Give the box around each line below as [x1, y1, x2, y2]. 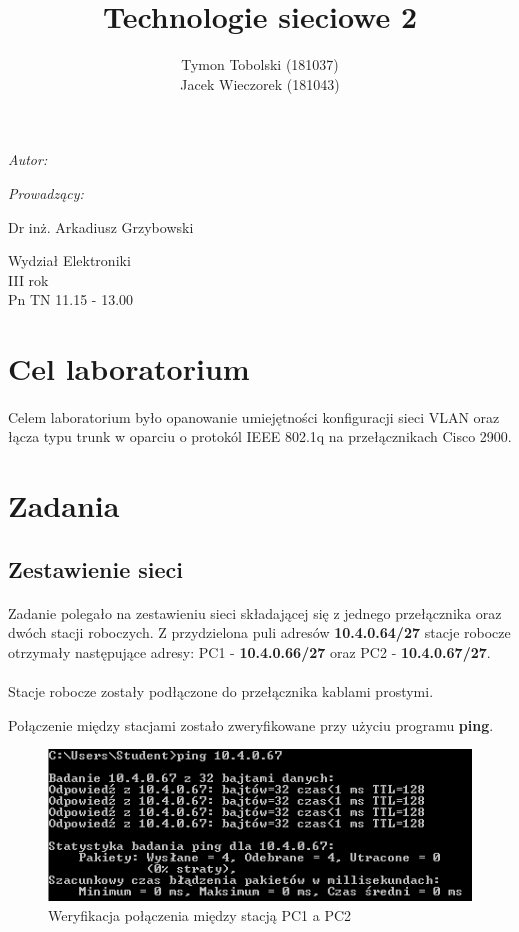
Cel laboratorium [8, 348, 250, 389]
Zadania [8, 485, 120, 526]
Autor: [8, 149, 48, 170]
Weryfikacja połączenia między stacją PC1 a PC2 [48, 904, 352, 925]
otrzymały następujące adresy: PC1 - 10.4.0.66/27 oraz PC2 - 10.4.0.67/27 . [8, 641, 491, 662]
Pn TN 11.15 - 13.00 [8, 289, 134, 310]
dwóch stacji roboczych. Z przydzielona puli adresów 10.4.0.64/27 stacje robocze [8, 622, 511, 643]
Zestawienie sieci [8, 553, 183, 584]
